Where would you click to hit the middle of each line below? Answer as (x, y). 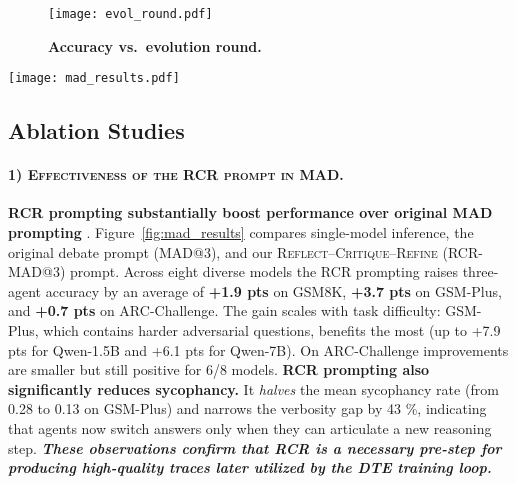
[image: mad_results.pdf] (94, 78)
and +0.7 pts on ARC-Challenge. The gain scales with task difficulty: (224, 310)
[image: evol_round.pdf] (130, 14)
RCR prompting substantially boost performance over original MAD (250, 212)
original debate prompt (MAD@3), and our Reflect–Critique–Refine (223, 251)
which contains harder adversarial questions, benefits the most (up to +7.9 (272, 330)
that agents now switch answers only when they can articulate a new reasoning (250, 428)
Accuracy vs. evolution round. (155, 45)
